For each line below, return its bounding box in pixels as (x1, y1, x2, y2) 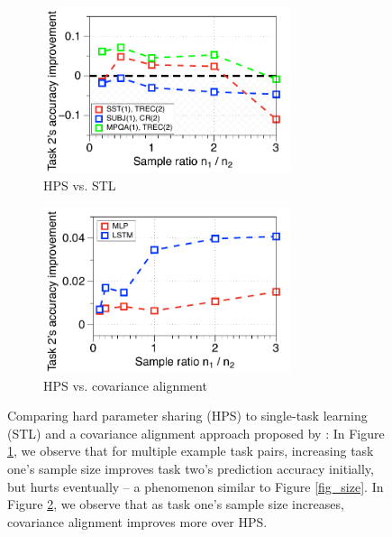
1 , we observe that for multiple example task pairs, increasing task (7, 441, 374, 460)
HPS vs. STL (43, 176, 116, 195)
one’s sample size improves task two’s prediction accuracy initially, (7, 459, 374, 478)
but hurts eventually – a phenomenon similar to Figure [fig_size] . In (7, 477, 384, 495)
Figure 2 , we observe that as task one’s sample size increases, (7, 495, 344, 514)
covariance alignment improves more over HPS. (7, 512, 268, 531)
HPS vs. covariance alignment (43, 375, 207, 394)
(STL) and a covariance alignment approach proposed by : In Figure (7, 423, 385, 442)
